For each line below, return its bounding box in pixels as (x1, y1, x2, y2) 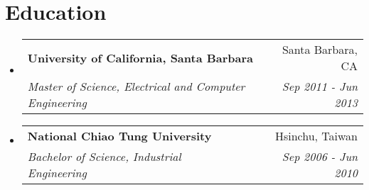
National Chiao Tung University (27, 128, 212, 145)
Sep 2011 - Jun (282, 78, 358, 95)
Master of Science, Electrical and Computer (27, 78, 245, 95)
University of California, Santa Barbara (27, 49, 254, 66)
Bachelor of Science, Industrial (27, 148, 181, 165)
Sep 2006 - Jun (282, 148, 358, 165)
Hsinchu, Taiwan (274, 128, 358, 145)
